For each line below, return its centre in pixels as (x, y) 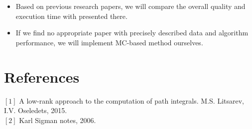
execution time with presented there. (71, 16)
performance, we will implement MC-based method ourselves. (109, 42)
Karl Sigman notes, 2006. (58, 120)
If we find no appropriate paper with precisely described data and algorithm (132, 33)
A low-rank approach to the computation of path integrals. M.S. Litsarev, (131, 100)
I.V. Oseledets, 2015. (36, 110)
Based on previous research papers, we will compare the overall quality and (130, 6)
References (42, 76)
